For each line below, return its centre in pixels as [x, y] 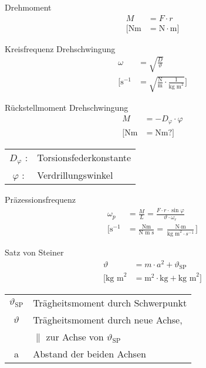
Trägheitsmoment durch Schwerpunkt [110, 302]
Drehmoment [28, 7]
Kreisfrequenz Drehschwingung [60, 48]
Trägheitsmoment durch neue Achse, [108, 319]
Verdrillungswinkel [75, 175]
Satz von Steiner [34, 252]
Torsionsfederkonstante [84, 158]
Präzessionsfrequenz [40, 200]
